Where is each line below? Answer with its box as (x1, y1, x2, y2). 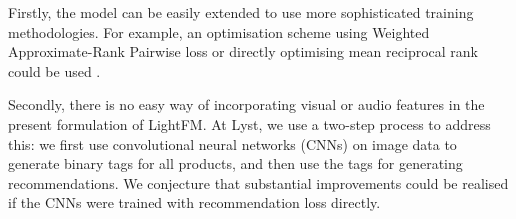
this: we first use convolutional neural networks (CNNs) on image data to (8, 133, 457, 154)
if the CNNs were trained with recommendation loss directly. (8, 192, 381, 213)
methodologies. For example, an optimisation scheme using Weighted (8, 21, 430, 42)
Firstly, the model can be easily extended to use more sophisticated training (8, 2, 474, 22)
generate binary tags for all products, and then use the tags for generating (8, 153, 463, 174)
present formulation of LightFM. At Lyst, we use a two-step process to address (8, 113, 491, 134)
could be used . (8, 60, 101, 81)
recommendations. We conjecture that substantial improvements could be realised (8, 172, 509, 193)
